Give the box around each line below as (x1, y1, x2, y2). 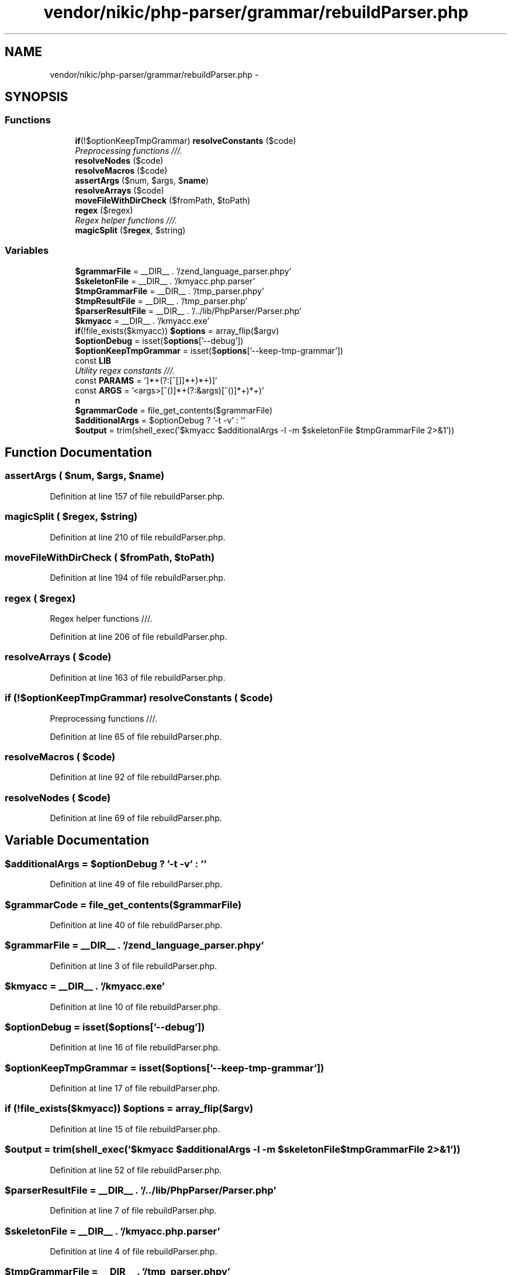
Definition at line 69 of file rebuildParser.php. (50, 813, 222, 823)
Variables (5, 244, 49, 257)
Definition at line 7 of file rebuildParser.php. (50, 1205, 217, 1216)
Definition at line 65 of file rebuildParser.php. (50, 731, 222, 742)
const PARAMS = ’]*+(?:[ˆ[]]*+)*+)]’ (75, 375, 217, 385)
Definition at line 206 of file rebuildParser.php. (50, 632, 227, 642)
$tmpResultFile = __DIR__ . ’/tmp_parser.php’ (75, 295, 247, 306)
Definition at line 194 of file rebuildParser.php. (50, 573, 226, 583)
